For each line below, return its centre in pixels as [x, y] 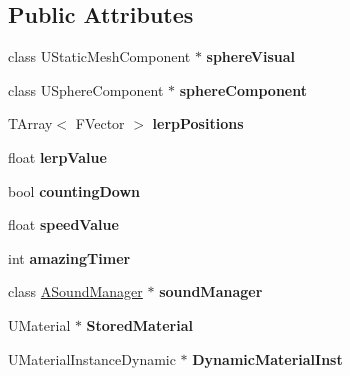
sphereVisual [251, 56]
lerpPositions [198, 123]
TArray [30, 123]
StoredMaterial [139, 324]
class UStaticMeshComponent [99, 56]
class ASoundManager [75, 291]
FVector [100, 123]
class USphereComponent [86, 89]
